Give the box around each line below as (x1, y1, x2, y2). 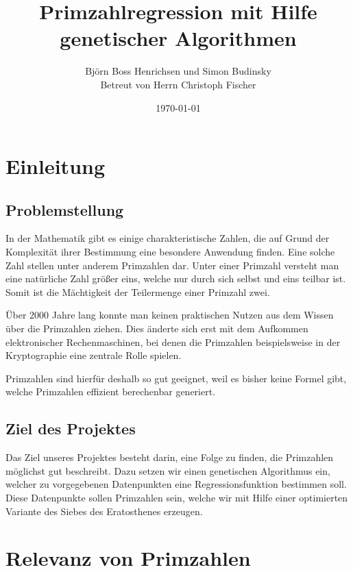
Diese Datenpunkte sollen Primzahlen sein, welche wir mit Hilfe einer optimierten (5, 490, 348, 504)
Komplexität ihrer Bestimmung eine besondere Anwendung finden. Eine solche (5, 245, 335, 259)
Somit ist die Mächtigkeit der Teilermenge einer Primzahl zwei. (5, 284, 270, 299)
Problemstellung (5, 199, 124, 220)
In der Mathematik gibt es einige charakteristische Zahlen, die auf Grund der (5, 231, 330, 245)
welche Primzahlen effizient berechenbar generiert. (5, 384, 216, 399)
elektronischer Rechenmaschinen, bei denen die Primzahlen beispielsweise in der (5, 334, 341, 349)
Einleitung (5, 152, 106, 180)
